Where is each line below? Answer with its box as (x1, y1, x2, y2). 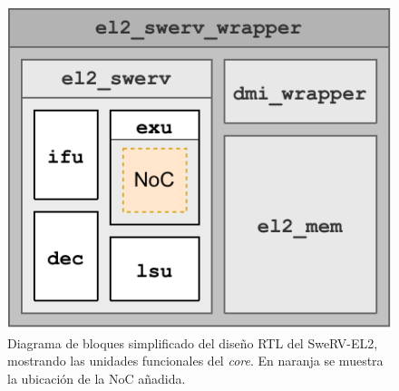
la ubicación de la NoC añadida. (7, 368, 186, 387)
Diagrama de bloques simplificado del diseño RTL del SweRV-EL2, (7, 333, 378, 352)
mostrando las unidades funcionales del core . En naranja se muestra (7, 351, 384, 370)
